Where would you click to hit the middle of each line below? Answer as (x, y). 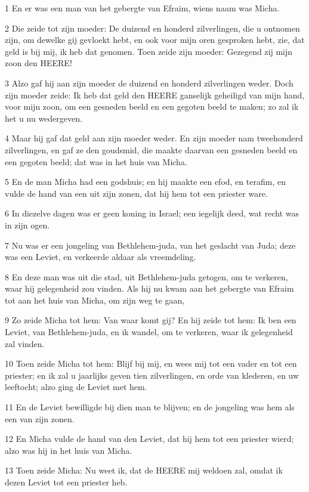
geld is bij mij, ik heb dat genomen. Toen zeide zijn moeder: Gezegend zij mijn (149, 51)
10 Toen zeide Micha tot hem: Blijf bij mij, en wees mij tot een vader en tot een (151, 363)
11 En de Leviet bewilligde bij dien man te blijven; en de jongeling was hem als (150, 407)
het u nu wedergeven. (44, 118)
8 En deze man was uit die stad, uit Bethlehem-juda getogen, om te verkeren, (146, 276)
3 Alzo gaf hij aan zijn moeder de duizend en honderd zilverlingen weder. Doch (149, 83)
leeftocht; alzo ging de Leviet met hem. (76, 387)
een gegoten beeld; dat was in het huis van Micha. (96, 161)
